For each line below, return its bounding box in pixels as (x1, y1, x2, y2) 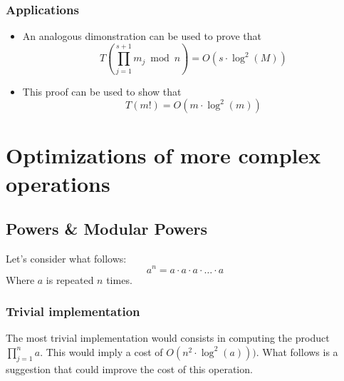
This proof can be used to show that (22, 83, 182, 98)
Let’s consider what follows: (6, 250, 127, 265)
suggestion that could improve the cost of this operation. (6, 361, 253, 376)
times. (106, 272, 132, 287)
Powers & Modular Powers (6, 218, 207, 240)
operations (6, 168, 110, 198)
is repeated (46, 272, 94, 287)
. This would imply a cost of (40, 344, 163, 359)
